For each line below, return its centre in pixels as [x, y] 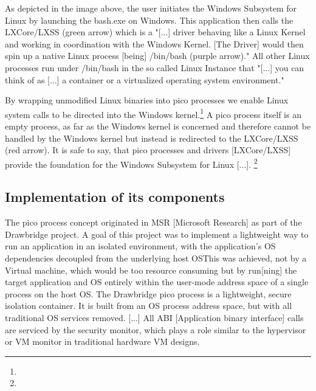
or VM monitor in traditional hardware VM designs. [102, 341]
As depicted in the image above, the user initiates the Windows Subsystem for [151, 8]
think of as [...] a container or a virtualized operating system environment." [145, 79]
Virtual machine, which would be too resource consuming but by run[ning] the [151, 270]
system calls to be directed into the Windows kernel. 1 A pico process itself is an [153, 113]
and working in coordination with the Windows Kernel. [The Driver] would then [154, 43]
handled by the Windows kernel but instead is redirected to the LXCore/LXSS [152, 138]
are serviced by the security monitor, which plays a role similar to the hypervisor [156, 329]
